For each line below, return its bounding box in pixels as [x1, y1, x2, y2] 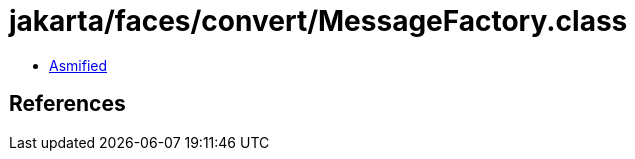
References [9, 91, 126, 117]
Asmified [49, 56, 108, 74]
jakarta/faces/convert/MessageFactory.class [9, 4, 628, 38]
